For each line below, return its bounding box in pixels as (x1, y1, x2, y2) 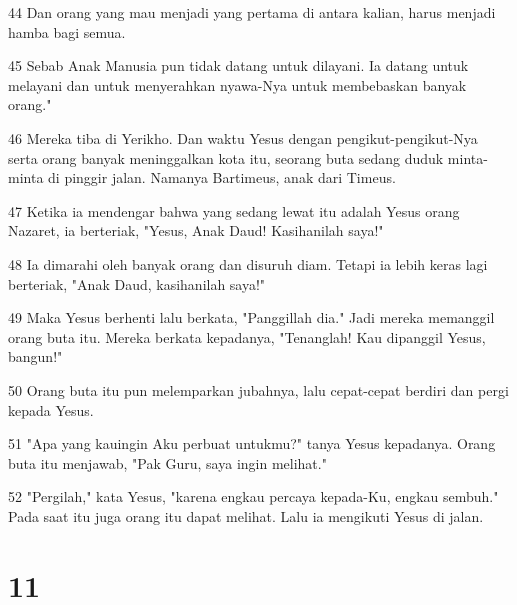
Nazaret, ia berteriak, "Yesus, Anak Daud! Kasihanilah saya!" (8, 220, 384, 241)
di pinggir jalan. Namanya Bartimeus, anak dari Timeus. (48, 167, 396, 188)
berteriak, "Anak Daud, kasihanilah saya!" (8, 273, 266, 294)
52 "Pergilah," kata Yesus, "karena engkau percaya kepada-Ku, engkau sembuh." (8, 486, 499, 507)
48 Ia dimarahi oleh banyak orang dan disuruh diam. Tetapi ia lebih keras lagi (8, 253, 488, 274)
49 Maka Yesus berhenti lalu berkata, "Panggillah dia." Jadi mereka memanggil (8, 307, 495, 328)
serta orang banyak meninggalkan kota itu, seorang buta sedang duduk (8, 147, 444, 168)
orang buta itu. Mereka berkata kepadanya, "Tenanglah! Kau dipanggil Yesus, (8, 326, 486, 347)
